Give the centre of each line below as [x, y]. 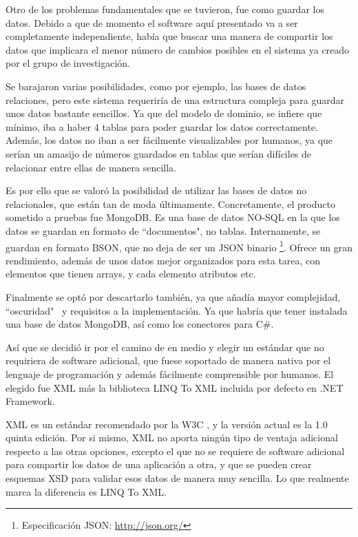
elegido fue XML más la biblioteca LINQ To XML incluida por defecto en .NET [175, 387]
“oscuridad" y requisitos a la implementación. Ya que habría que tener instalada [177, 310]
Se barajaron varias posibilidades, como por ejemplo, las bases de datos [156, 86]
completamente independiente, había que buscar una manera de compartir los [169, 36]
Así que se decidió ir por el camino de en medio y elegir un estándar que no [165, 347]
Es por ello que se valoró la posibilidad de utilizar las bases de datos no [156, 190]
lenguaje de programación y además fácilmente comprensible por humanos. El [170, 373]
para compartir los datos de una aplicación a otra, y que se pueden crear [159, 464]
